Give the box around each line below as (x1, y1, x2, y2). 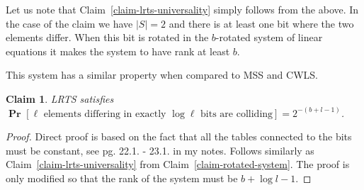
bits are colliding (200, 108, 273, 119)
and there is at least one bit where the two (169, 16, 354, 30)
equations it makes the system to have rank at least (6, 43, 230, 58)
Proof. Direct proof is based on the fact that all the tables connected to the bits (6, 129, 352, 144)
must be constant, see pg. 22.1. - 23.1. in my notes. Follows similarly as (6, 142, 314, 157)
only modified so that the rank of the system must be (6, 170, 238, 185)
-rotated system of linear (215, 30, 323, 45)
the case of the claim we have (6, 16, 133, 30)
